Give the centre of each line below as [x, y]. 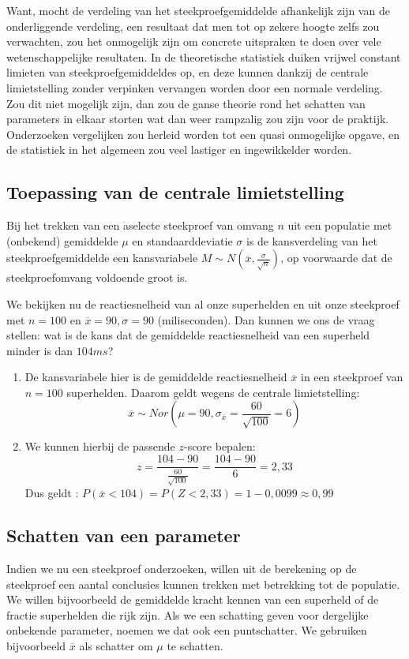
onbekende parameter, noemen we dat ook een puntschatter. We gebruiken [187, 630]
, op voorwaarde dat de [336, 258]
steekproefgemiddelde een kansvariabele [102, 258]
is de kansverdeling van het [311, 240]
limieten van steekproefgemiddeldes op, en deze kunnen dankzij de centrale [188, 72]
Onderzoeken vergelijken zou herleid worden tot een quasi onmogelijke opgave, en [203, 134]
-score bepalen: [220, 446]
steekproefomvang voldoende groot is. [97, 277]
